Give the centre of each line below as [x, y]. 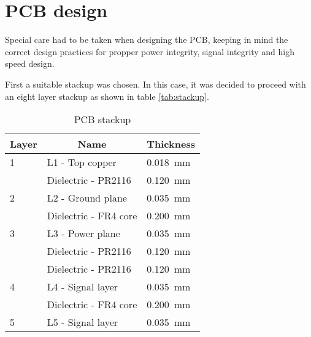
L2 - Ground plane [87, 198]
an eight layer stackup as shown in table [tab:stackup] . [107, 96]
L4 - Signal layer [83, 287]
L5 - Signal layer [83, 322]
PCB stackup [102, 119]
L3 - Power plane [83, 233]
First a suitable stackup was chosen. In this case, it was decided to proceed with [155, 84]
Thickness [171, 144]
